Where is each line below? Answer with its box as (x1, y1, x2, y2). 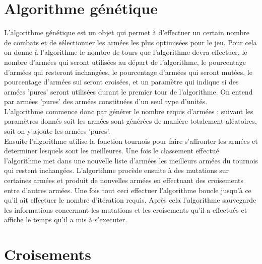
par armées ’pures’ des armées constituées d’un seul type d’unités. (4, 96, 208, 107)
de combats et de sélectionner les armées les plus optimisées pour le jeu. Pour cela (4, 37, 257, 47)
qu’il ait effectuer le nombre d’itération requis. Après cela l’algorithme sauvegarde (4, 195, 256, 205)
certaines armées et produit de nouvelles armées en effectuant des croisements (4, 175, 244, 186)
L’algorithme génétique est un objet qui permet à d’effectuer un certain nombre (4, 27, 249, 38)
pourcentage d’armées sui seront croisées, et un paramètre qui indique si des (4, 76, 239, 87)
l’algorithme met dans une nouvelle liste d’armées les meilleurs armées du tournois (4, 155, 258, 165)
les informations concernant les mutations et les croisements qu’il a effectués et (4, 204, 247, 215)
